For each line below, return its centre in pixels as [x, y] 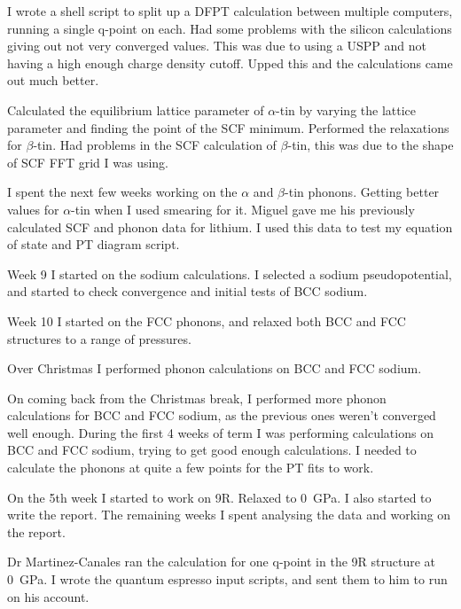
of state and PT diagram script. [94, 244]
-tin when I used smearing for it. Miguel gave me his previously [243, 209]
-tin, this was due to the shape [371, 145]
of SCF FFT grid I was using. [88, 162]
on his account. [48, 596]
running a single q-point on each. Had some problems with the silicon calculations [230, 28]
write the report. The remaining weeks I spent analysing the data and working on [229, 515]
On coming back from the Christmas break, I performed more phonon [197, 398]
